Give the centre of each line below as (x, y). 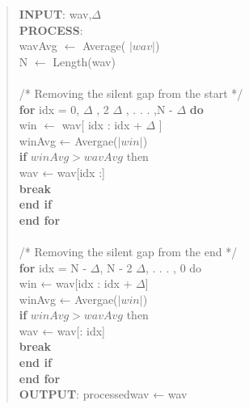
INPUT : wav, (55, 14)
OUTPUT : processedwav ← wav (103, 394)
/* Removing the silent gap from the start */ (131, 93)
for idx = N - (53, 267)
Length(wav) (84, 61)
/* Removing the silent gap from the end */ (128, 251)
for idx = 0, (49, 109)
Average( (104, 46)
